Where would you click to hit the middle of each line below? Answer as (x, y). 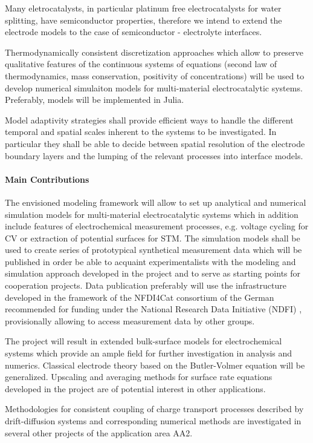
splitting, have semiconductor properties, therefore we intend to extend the (144, 20)
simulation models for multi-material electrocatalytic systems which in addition (152, 214)
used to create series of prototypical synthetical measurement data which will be (153, 250)
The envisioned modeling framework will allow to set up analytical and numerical (156, 202)
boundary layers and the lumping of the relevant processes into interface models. (154, 155)
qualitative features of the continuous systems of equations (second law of (141, 64)
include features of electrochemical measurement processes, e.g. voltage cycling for (157, 226)
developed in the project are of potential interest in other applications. (135, 388)
